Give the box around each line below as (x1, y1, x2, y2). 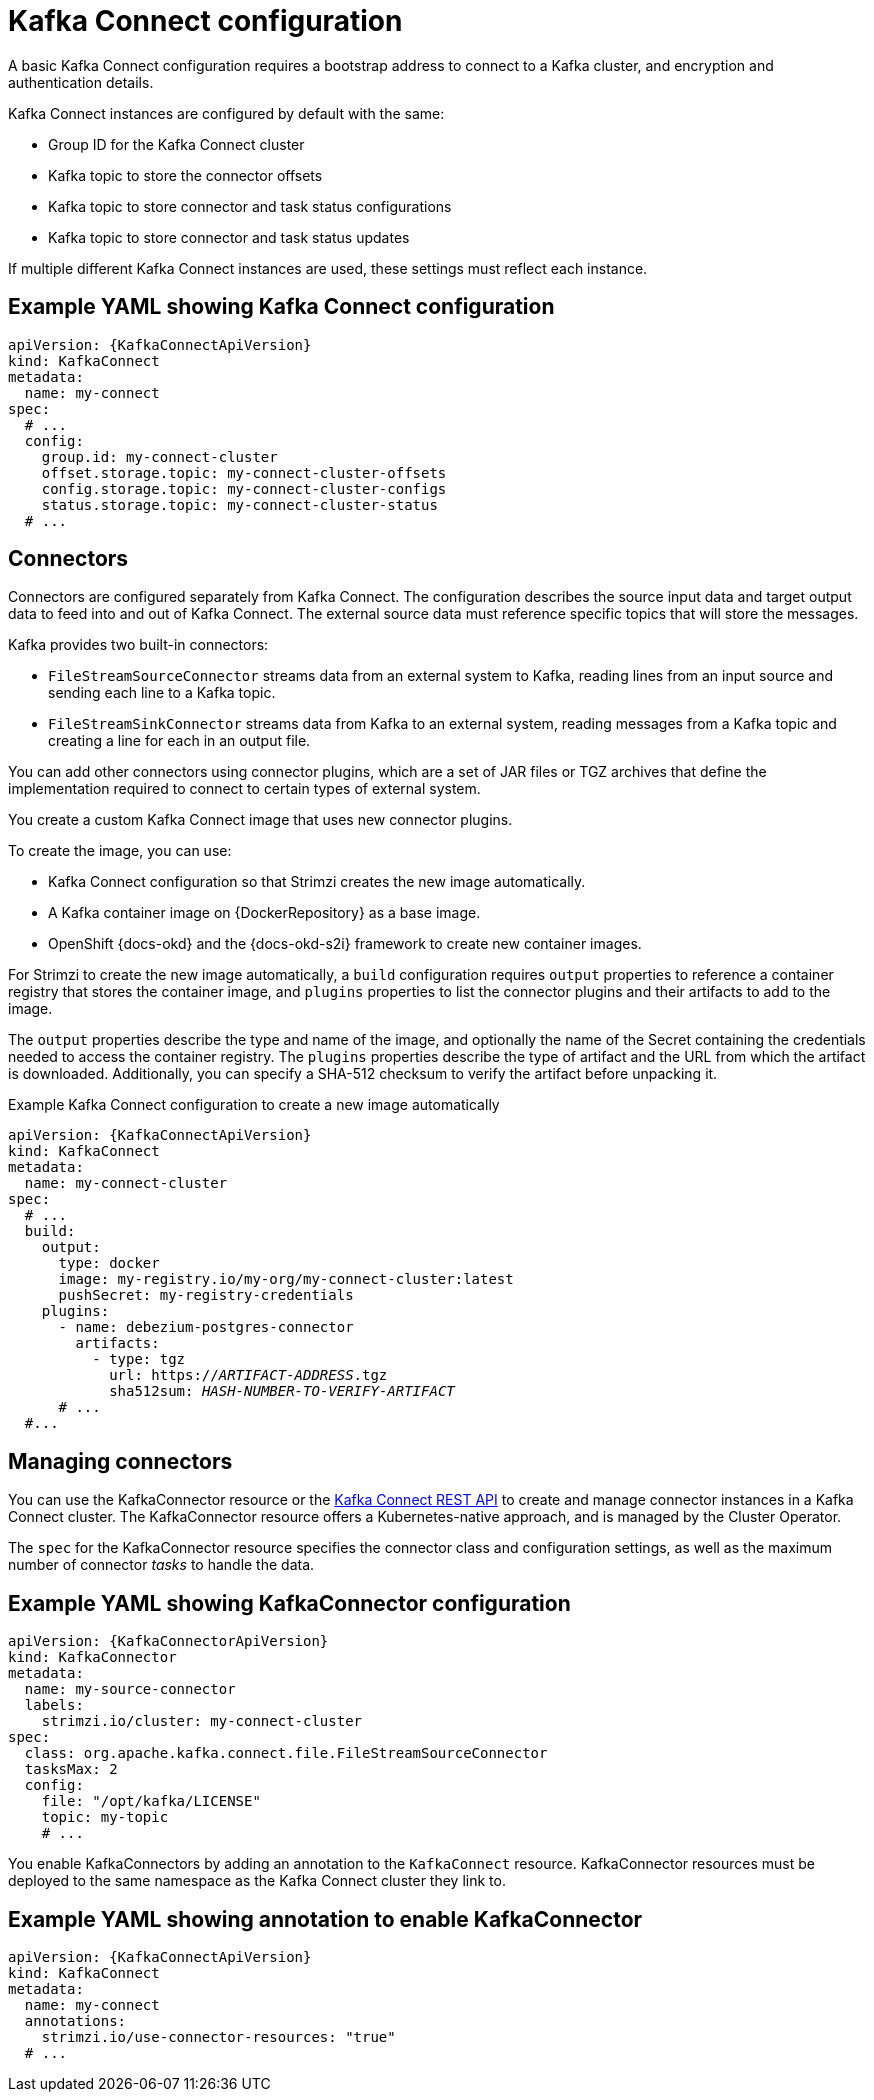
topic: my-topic (41, 1809, 169, 1826)
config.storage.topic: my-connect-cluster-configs (41, 480, 447, 497)
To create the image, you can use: (8, 842, 232, 860)
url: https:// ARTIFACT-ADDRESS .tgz (109, 1367, 388, 1384)
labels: (24, 1697, 84, 1714)
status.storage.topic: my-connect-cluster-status (41, 496, 438, 513)
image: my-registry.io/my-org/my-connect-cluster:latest (58, 1271, 514, 1288)
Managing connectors (8, 1448, 233, 1474)
